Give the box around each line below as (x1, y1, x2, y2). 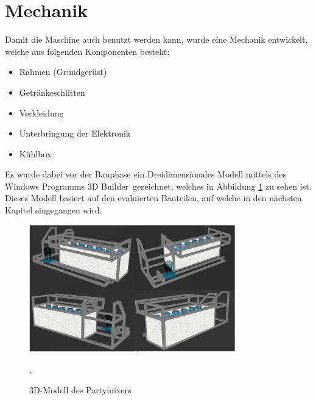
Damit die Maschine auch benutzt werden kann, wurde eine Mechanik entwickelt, (5, 33, 308, 46)
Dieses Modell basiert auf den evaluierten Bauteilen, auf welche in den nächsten (5, 191, 302, 204)
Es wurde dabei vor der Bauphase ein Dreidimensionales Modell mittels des (5, 168, 287, 180)
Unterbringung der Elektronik (19, 127, 131, 140)
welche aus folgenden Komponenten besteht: (5, 45, 170, 57)
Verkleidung (19, 106, 64, 119)
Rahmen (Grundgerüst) (19, 65, 107, 78)
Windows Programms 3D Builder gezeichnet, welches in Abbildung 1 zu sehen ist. (5, 179, 312, 192)
